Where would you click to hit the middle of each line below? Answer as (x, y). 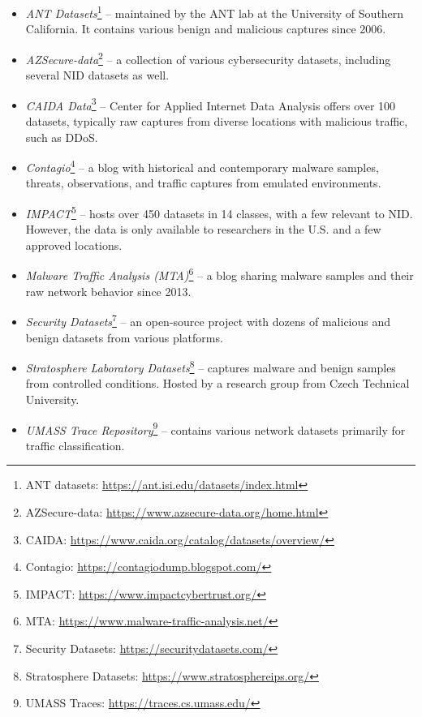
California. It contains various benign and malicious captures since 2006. (206, 29)
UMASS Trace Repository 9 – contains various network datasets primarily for (215, 428)
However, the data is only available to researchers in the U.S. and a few (203, 229)
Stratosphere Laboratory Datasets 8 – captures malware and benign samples (211, 366)
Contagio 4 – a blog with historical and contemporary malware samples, (202, 166)
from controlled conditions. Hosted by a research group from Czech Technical (217, 383)
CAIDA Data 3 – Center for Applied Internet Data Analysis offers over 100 (211, 104)
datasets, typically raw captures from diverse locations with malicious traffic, (217, 120)
